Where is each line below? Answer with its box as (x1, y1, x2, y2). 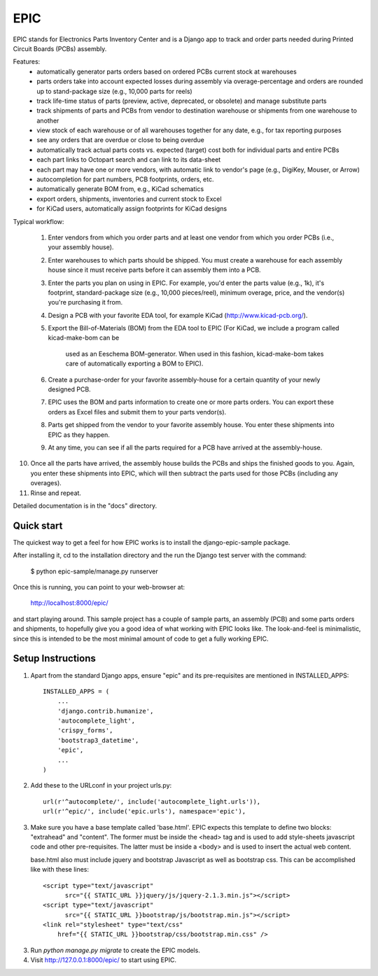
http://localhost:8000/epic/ (30, 599, 108, 607)
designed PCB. (48, 385, 91, 393)
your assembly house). (48, 243, 114, 251)
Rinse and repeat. (30, 489, 82, 497)
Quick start (13, 520, 63, 531)
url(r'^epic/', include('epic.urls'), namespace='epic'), (43, 807, 246, 816)
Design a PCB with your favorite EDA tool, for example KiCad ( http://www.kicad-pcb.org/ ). (48, 311, 308, 319)
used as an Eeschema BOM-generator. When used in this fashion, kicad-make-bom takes (65, 349, 324, 358)
